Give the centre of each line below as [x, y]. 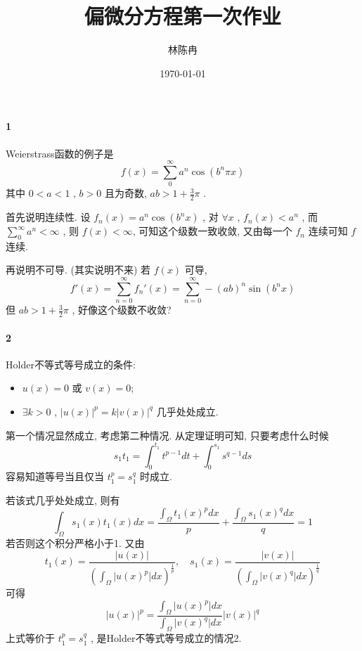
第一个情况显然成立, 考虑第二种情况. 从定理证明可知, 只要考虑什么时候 [167, 435]
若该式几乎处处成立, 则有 [63, 500]
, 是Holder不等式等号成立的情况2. [166, 638]
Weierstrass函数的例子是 [60, 153]
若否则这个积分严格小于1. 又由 [75, 543]
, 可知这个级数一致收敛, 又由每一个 [212, 231]
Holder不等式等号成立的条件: [71, 364]
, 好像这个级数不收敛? [122, 310]
